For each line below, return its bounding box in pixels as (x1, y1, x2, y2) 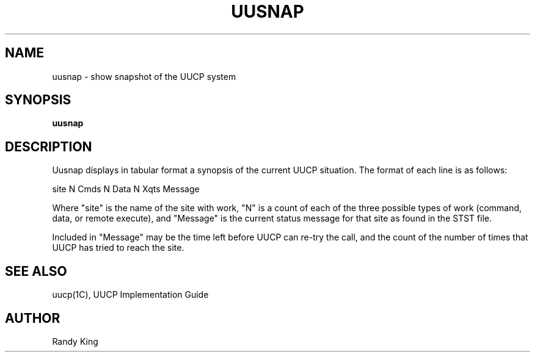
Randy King (52, 336, 98, 347)
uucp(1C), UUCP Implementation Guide (52, 289, 209, 300)
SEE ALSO (5, 263, 67, 279)
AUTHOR (5, 310, 60, 326)
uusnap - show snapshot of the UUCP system (52, 71, 236, 82)
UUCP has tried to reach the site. (52, 242, 184, 253)
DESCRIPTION (5, 139, 92, 154)
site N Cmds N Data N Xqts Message (52, 184, 200, 195)
